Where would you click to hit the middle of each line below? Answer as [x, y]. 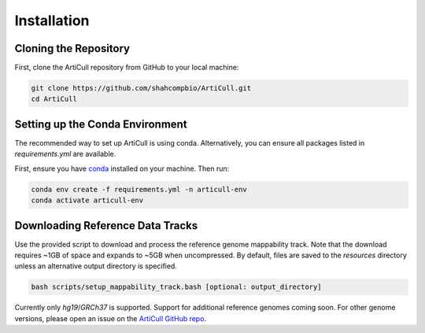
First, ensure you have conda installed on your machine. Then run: [122, 168]
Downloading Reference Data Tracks [106, 226]
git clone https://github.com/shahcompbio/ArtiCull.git [141, 88]
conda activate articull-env [87, 200]
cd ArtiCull [54, 99]
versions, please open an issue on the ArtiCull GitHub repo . [111, 318]
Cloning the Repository [72, 48]
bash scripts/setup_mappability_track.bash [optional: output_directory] [176, 287]
